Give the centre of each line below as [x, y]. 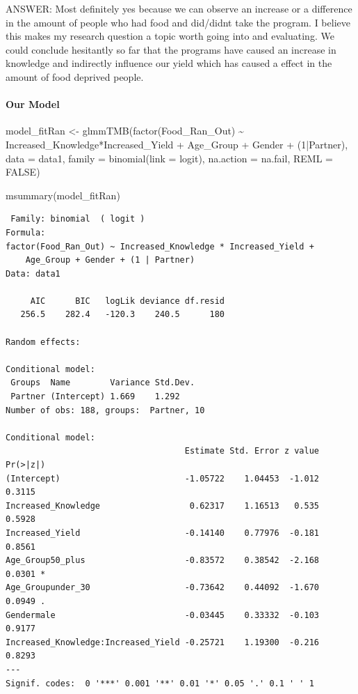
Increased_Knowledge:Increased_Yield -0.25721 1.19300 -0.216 [163, 642]
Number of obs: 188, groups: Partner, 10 [105, 410]
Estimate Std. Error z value [252, 451]
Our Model [33, 104]
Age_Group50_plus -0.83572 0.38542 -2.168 [163, 561]
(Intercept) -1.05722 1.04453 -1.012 [163, 478]
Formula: [26, 232]
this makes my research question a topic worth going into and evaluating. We [170, 36]
